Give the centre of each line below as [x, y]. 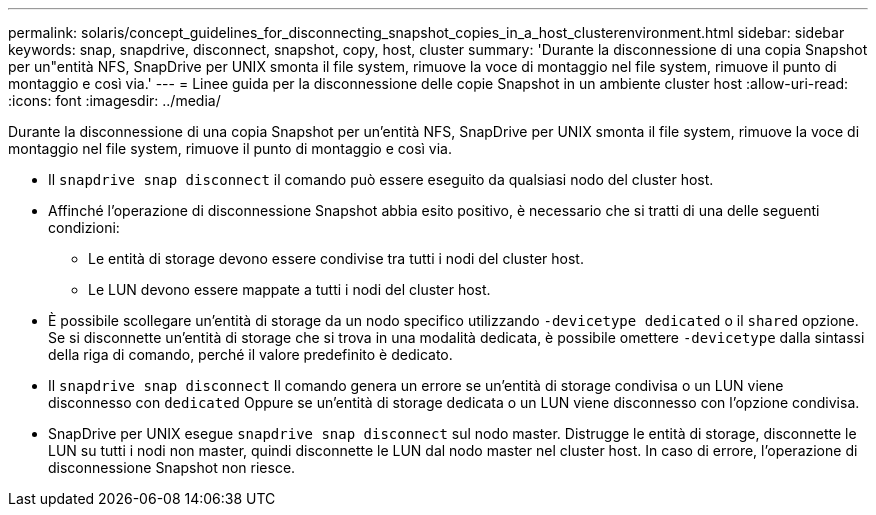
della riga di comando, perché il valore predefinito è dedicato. [250, 354]
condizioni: [84, 227]
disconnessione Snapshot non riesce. [172, 467]
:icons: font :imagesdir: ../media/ [114, 100]
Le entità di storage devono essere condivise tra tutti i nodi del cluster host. [336, 258]
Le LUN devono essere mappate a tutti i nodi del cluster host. [289, 289]
